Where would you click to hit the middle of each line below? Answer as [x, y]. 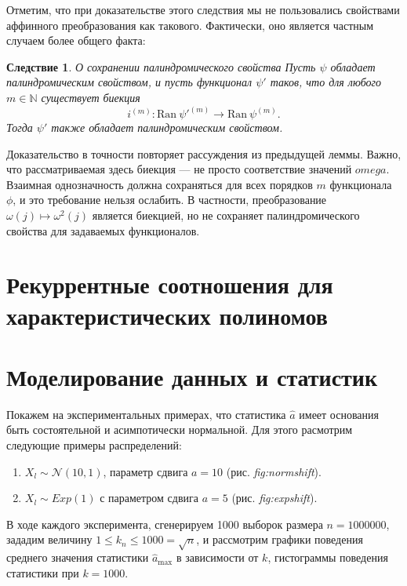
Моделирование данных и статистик [192, 376]
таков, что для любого [325, 82]
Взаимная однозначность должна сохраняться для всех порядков [160, 184]
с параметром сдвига [149, 498]
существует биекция [91, 97]
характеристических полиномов [167, 315]
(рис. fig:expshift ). [274, 498]
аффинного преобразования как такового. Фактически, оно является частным [190, 25]
